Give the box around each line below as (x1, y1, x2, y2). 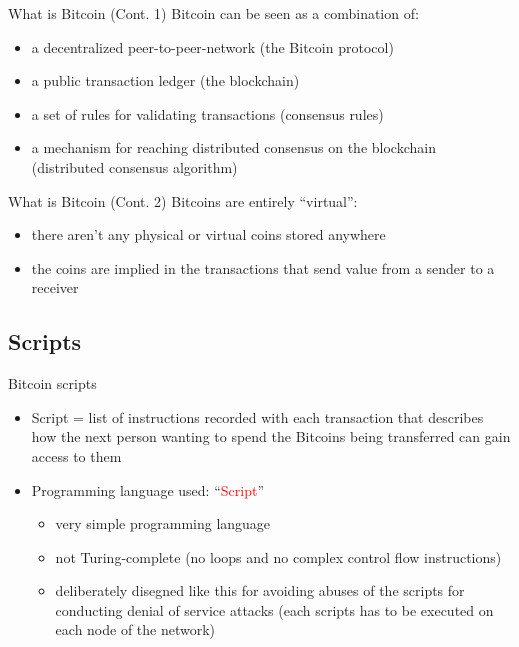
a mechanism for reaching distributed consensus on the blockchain (31, 137, 436, 158)
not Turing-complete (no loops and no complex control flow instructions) (55, 546, 502, 567)
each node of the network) (55, 619, 216, 640)
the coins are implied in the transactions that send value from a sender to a (31, 257, 495, 278)
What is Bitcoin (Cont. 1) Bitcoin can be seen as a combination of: (8, 3, 419, 23)
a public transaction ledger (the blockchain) (31, 70, 300, 91)
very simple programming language (55, 513, 271, 534)
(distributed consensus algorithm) (31, 156, 238, 177)
